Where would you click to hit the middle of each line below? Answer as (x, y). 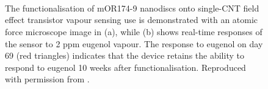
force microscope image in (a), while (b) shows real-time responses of (134, 31)
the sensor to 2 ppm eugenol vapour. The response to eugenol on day (134, 43)
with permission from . (47, 79)
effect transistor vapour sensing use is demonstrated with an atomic (132, 20)
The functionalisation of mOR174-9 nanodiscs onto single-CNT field (132, 8)
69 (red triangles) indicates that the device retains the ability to (125, 55)
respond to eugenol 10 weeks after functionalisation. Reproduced (125, 67)
